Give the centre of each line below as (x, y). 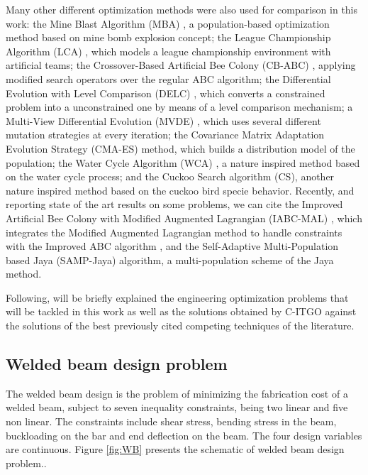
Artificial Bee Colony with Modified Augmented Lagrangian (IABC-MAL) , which (184, 218)
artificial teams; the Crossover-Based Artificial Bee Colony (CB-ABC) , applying (181, 65)
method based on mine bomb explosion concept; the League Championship (168, 37)
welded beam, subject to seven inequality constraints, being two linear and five (177, 407)
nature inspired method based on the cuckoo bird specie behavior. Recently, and (180, 190)
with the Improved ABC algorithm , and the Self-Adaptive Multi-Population (172, 246)
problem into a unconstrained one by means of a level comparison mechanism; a (179, 107)
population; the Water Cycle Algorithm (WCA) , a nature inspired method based (183, 162)
